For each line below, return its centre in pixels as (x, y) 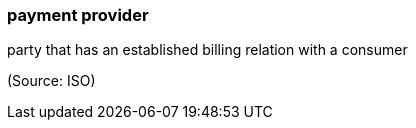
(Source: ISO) (51, 81)
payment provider (78, 15)
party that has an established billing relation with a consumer (207, 50)
